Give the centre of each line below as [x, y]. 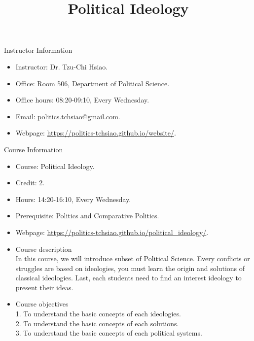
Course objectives [42, 304]
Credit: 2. [30, 183]
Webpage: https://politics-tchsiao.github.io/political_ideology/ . [112, 232]
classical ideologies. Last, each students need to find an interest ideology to [128, 278]
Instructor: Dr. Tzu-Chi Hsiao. [62, 66]
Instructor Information [38, 50]
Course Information [34, 149]
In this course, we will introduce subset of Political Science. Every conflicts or [133, 258]
